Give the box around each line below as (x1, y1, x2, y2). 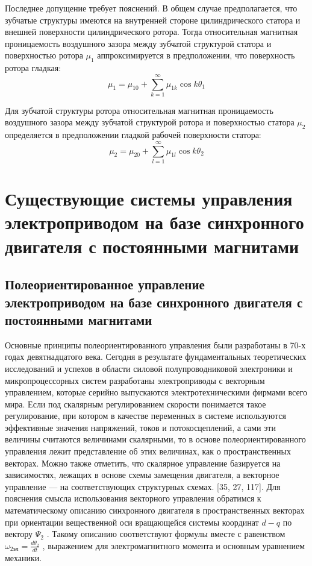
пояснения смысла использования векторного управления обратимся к (5, 492, 261, 505)
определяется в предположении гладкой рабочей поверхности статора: (5, 128, 261, 141)
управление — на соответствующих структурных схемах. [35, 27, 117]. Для (5, 480, 281, 492)
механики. (5, 551, 42, 564)
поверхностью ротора (5, 49, 83, 61)
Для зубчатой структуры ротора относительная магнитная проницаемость (5, 104, 273, 116)
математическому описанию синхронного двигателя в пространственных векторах (5, 504, 305, 517)
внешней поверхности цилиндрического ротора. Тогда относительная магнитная (5, 25, 298, 38)
